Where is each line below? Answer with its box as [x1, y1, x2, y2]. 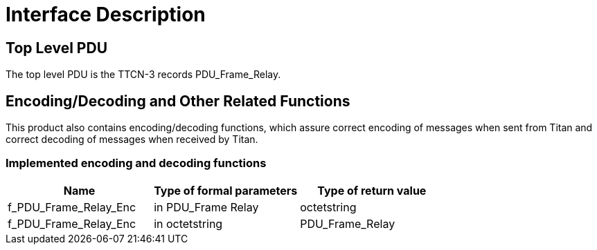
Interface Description [6, 3, 206, 26]
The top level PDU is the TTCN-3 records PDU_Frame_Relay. [6, 68, 281, 81]
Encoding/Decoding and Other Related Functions [6, 92, 350, 110]
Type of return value [317, 183, 427, 198]
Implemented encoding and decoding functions [6, 156, 267, 171]
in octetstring [154, 216, 223, 231]
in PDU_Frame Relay [154, 200, 259, 214]
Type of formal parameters [154, 183, 298, 198]
